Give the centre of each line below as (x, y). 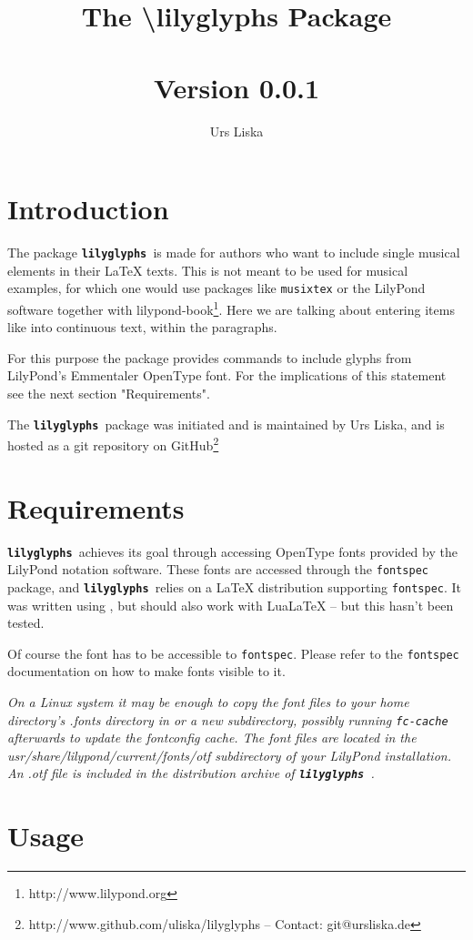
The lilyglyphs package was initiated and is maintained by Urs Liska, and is (226, 424)
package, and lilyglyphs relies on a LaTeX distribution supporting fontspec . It (235, 586)
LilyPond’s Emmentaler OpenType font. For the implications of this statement (227, 375)
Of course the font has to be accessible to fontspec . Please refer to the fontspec (233, 653)
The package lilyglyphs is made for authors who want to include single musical (234, 253)
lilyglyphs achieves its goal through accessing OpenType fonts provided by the (232, 551)
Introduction (88, 209)
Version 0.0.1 (236, 87)
